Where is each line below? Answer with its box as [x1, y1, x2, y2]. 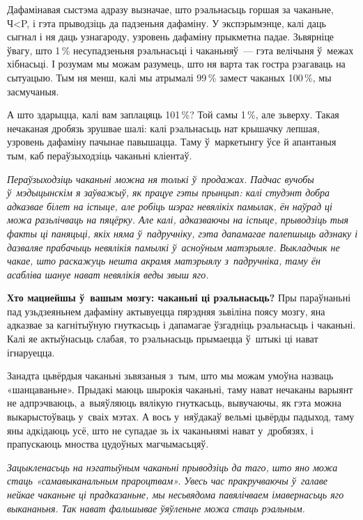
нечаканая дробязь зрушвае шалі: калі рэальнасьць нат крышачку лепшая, [7, 120, 320, 135]
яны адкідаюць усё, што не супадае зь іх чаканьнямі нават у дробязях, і [7, 423, 314, 437]
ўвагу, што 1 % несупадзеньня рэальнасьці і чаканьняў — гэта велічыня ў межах [7, 42, 354, 57]
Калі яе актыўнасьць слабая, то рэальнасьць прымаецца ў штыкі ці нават [7, 331, 318, 346]
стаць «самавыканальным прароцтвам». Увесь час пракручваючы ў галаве [7, 473, 328, 488]
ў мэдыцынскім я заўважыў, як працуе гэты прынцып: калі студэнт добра [7, 185, 330, 200]
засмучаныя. [7, 84, 59, 98]
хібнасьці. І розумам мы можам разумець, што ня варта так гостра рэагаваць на [7, 56, 346, 71]
